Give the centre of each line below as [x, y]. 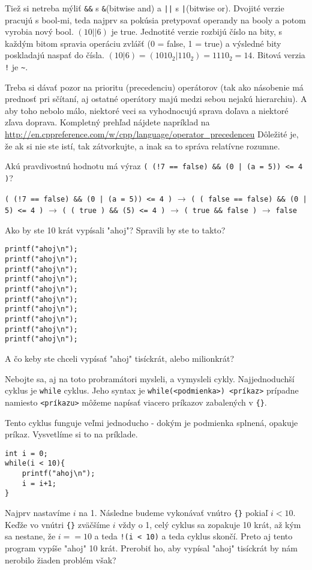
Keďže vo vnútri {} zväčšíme [58, 524]
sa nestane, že [30, 536]
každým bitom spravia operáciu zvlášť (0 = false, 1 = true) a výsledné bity [143, 43]
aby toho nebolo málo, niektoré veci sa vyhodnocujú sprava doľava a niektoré [147, 110]
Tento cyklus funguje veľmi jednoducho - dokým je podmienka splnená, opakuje [151, 422]
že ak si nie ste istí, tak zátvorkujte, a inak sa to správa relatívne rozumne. [142, 145]
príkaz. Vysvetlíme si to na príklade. [71, 434]
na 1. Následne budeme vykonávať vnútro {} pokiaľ [173, 512]
